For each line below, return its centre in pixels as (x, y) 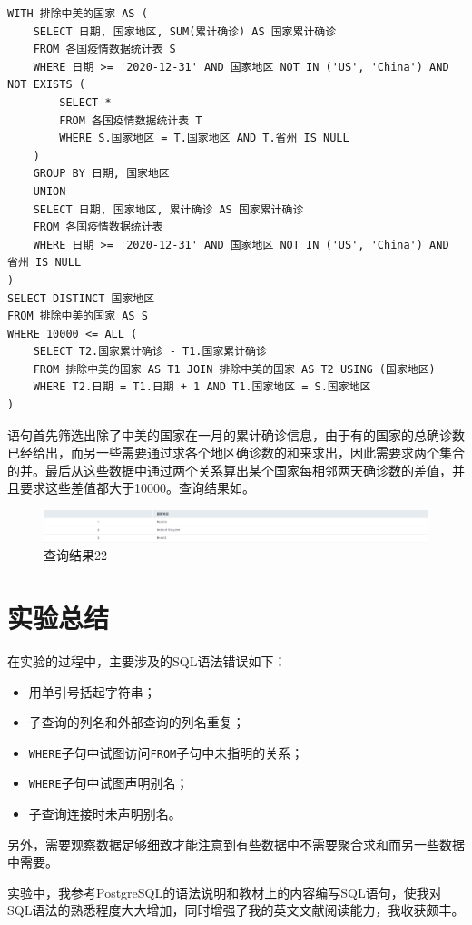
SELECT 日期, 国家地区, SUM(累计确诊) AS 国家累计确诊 (185, 31)
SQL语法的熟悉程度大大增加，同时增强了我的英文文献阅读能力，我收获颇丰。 (236, 910)
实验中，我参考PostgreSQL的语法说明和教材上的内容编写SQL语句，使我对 (225, 892)
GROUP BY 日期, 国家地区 (101, 174)
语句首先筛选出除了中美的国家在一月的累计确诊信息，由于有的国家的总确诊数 (236, 434)
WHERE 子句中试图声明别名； (108, 783)
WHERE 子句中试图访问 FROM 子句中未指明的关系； (166, 752)
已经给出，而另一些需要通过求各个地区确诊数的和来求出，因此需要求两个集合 (236, 453)
